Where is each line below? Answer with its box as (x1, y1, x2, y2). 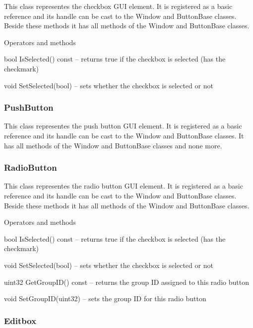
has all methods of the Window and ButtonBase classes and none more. (4, 140, 222, 150)
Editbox (4, 314, 37, 327)
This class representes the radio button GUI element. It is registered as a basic (4, 181, 243, 191)
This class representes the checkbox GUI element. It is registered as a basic (4, 1, 233, 11)
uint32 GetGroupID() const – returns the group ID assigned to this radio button (4, 276, 249, 287)
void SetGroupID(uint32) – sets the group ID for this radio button (4, 293, 206, 304)
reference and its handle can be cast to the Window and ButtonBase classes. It (4, 130, 244, 140)
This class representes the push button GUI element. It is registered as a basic (4, 121, 242, 131)
